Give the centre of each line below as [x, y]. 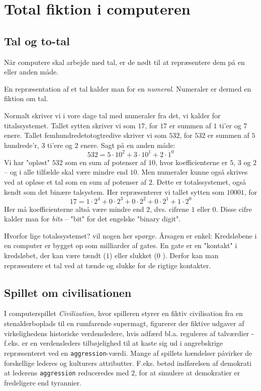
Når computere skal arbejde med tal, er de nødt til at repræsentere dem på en [124, 62]
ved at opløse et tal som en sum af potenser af [75, 182]
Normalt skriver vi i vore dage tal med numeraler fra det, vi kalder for [112, 115]
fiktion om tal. [26, 98]
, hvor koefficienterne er [191, 162]
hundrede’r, [22, 145]
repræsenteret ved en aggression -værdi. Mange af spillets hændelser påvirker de [128, 353]
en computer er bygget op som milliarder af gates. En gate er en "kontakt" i [121, 245]
